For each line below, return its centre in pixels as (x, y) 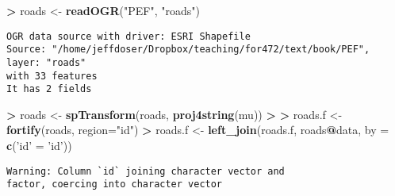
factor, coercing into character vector (115, 184)
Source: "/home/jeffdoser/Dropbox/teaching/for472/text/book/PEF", (188, 50)
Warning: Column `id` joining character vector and (146, 171)
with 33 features (52, 76)
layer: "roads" (46, 62)
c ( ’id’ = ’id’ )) (39, 146)
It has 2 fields (49, 89)
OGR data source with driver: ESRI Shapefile (128, 36)
